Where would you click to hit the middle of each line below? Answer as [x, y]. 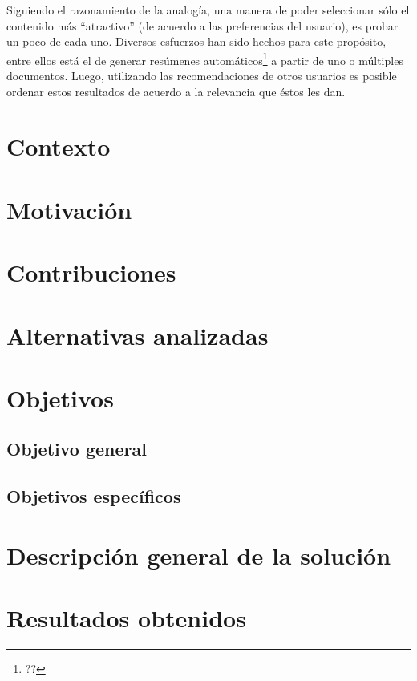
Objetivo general [77, 449]
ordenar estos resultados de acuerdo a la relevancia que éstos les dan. [176, 91]
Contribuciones [91, 272]
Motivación [69, 209]
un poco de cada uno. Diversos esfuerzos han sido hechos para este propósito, [196, 41]
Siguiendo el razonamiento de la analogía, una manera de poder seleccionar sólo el [208, 10]
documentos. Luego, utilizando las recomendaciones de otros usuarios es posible [202, 76]
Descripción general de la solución [199, 555]
